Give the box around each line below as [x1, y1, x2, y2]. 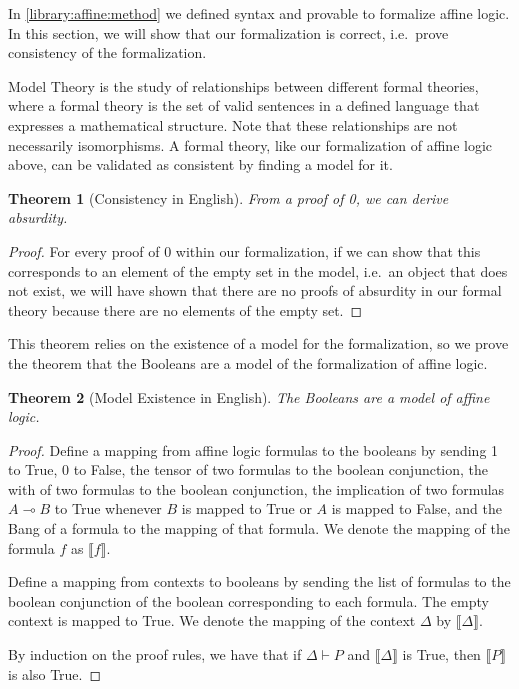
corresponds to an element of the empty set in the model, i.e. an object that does [8, 260, 508, 281]
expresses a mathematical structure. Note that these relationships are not [8, 114, 458, 135]
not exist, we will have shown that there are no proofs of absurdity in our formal [8, 280, 502, 301]
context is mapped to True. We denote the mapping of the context [8, 610, 416, 631]
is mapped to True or [181, 498, 312, 519]
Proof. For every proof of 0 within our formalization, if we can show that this [8, 240, 481, 261]
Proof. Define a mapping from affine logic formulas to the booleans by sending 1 [8, 439, 499, 460]
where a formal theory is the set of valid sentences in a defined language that [8, 95, 480, 116]
